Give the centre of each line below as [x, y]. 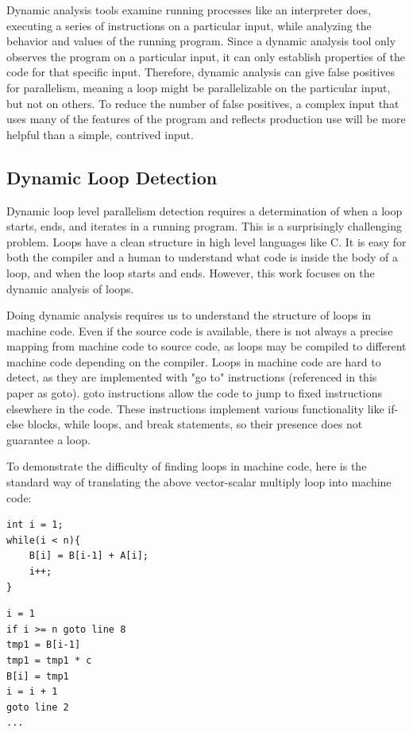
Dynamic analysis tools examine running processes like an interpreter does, [189, 10]
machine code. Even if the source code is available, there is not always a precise [200, 330]
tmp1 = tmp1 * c [49, 660]
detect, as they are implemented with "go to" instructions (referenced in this [192, 377]
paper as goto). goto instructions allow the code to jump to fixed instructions [195, 393]
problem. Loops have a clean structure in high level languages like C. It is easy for [206, 241]
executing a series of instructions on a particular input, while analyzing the [189, 25]
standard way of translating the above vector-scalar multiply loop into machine [199, 482]
